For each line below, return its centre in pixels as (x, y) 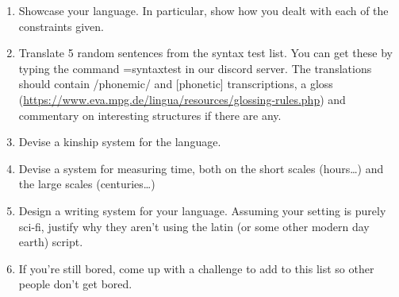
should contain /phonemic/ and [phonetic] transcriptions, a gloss (176, 84)
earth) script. (51, 242)
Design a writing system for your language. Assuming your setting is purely (202, 210)
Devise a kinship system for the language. (120, 142)
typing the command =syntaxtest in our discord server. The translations (195, 68)
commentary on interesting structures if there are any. (150, 115)
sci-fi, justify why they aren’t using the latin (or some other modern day (194, 226)
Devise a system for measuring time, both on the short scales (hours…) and (201, 168)
